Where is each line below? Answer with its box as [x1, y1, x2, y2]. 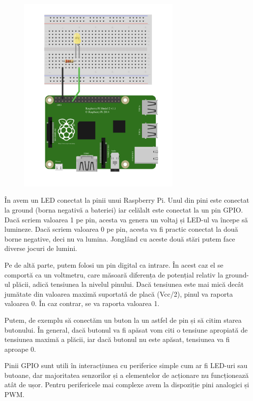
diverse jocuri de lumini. [4, 243, 77, 253]
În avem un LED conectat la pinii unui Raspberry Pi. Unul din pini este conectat [4, 195, 250, 205]
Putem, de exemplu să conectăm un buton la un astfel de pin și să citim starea [4, 314, 242, 325]
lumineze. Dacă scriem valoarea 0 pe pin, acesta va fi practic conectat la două [4, 224, 238, 234]
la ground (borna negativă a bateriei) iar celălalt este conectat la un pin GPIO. [4, 204, 243, 215]
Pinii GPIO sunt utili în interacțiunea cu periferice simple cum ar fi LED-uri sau [4, 360, 248, 370]
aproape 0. [4, 343, 36, 354]
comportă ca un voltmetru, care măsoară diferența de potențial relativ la [4, 269, 224, 279]
